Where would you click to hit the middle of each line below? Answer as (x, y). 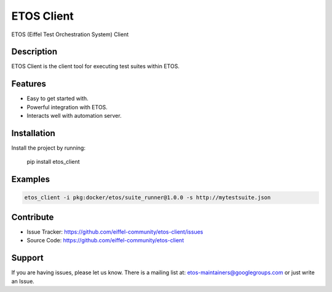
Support (27, 258)
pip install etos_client (53, 162)
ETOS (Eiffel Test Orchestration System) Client (70, 34)
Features (29, 84)
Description (34, 52)
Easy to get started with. (57, 99)
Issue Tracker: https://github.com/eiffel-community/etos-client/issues (115, 232)
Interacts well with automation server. (74, 116)
